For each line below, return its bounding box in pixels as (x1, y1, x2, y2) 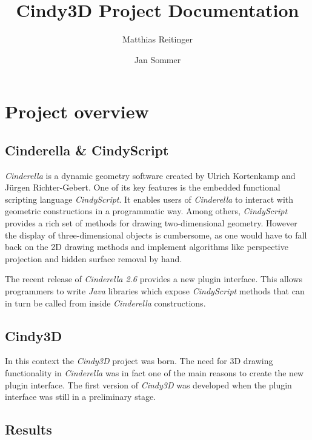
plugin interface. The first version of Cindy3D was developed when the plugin (5, 378, 292, 391)
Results (5, 420, 52, 439)
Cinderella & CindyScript (5, 140, 169, 159)
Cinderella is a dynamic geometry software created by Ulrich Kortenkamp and (5, 169, 296, 181)
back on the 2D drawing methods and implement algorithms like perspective (5, 240, 288, 253)
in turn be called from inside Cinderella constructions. (5, 296, 206, 309)
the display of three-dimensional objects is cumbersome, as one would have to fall (5, 228, 307, 241)
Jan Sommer (134, 53, 181, 66)
